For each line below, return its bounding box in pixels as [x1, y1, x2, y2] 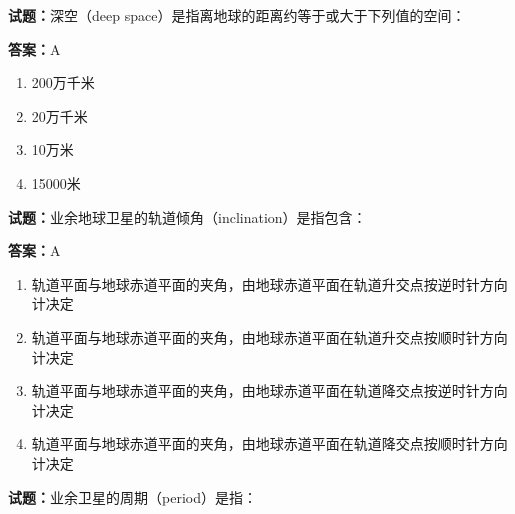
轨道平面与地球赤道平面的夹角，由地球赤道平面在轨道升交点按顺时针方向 [31, 326, 508, 347]
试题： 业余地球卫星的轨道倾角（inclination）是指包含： [8, 206, 367, 227]
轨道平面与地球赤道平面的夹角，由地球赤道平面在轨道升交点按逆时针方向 [31, 273, 508, 294]
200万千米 [31, 72, 95, 93]
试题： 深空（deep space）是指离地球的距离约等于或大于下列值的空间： [8, 5, 466, 25]
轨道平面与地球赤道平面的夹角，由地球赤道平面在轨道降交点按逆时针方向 [31, 380, 508, 401]
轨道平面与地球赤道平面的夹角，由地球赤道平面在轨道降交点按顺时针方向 [31, 433, 508, 454]
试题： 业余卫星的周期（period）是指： [8, 486, 257, 507]
